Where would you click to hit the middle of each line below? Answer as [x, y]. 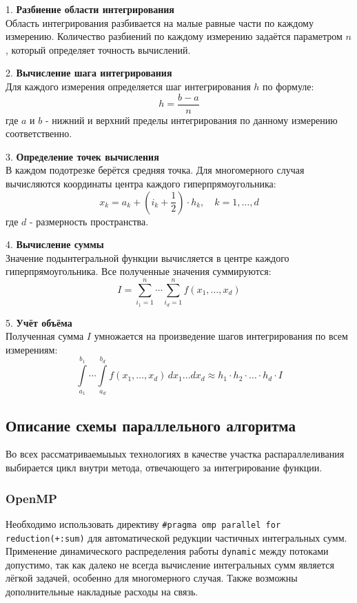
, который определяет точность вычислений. [98, 49]
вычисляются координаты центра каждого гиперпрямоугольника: [141, 183]
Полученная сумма [45, 336]
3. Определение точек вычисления [82, 156]
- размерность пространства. [89, 221]
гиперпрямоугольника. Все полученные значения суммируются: [139, 271]
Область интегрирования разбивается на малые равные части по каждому [160, 22]
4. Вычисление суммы [55, 244]
